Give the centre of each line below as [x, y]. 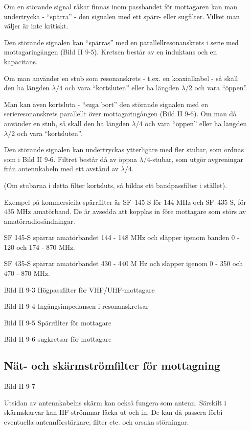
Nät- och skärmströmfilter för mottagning [112, 365]
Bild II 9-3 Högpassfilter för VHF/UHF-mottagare [80, 289]
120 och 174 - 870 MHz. [40, 247]
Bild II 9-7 [20, 386]
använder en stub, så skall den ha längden [67, 123]
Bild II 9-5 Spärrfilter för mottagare [58, 322]
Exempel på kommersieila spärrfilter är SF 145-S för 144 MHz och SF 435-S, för [125, 202]
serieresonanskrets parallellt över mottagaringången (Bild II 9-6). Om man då [120, 114]
